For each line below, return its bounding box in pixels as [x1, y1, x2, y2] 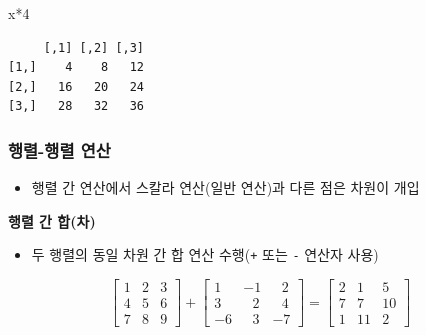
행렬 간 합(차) [8, 210, 96, 231]
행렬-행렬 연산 [8, 137, 111, 162]
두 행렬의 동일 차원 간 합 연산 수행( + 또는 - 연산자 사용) [31, 244, 379, 265]
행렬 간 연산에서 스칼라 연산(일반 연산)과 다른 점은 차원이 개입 [31, 177, 420, 198]
